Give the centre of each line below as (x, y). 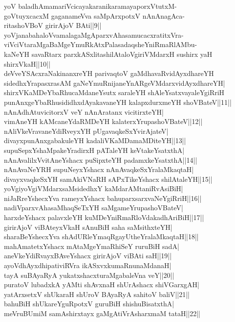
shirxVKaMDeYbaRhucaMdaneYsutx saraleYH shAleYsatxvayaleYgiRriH (114, 92)
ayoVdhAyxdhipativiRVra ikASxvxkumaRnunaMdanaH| (88, 265)
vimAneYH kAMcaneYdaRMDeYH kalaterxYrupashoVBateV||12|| (103, 121)
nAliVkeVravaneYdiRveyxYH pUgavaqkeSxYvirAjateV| (86, 131)
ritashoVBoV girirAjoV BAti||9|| (53, 25)
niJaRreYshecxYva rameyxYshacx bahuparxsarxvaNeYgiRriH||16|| (103, 198)
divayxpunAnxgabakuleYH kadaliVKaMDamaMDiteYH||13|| (95, 140)
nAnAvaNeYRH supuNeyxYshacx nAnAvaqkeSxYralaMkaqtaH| (99, 169)
